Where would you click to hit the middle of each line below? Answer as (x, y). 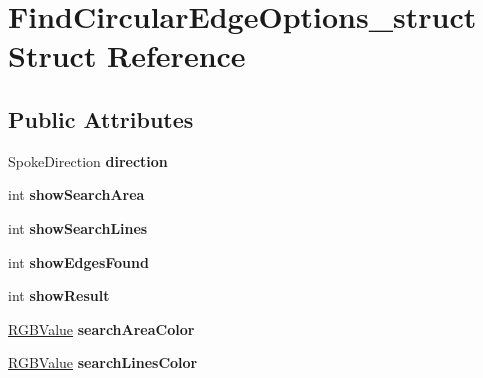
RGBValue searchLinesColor (103, 362)
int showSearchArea (76, 194)
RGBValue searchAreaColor (101, 328)
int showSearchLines (78, 227)
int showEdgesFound (78, 261)
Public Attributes (101, 118)
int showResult (59, 295)
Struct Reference (127, 55)
